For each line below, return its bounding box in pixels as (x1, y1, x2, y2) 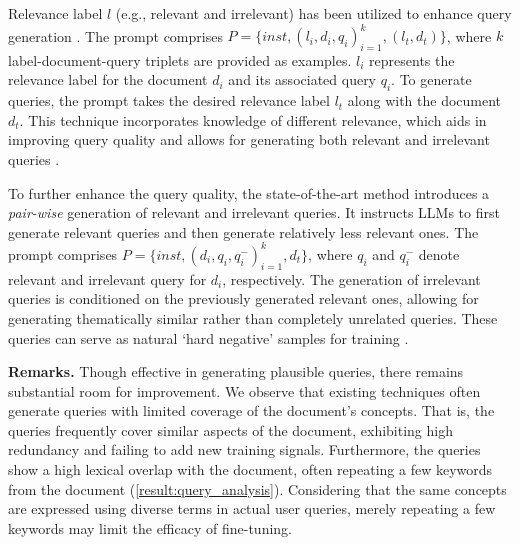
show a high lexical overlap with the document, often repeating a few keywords (8, 459, 493, 480)
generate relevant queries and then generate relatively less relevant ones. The (8, 221, 479, 242)
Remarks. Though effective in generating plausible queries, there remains (8, 361, 464, 382)
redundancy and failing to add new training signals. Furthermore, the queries (8, 439, 481, 460)
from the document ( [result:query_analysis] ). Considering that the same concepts (8, 478, 507, 499)
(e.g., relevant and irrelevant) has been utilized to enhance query (115, 3, 512, 23)
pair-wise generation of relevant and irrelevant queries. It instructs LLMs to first (8, 202, 500, 223)
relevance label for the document (8, 69, 208, 90)
